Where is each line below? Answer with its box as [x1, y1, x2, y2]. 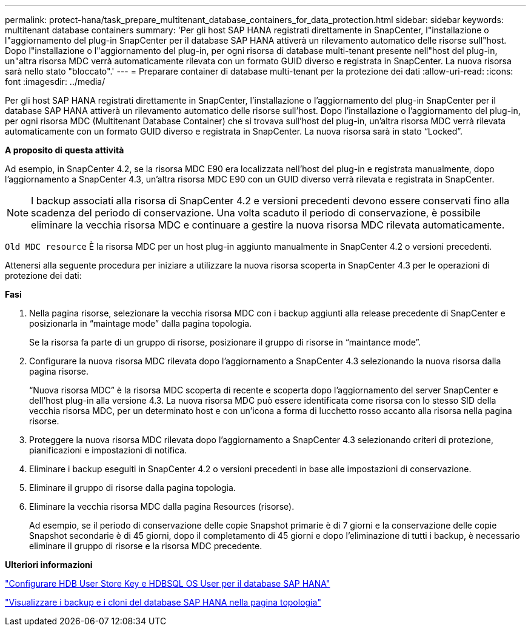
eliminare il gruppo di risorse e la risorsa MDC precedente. [29, 541, 262, 551]
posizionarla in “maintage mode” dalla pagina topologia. [29, 318, 252, 329]
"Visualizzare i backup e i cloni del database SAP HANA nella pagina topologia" [5, 597, 321, 607]
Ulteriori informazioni [5, 559, 93, 570]
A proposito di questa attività [5, 145, 124, 155]
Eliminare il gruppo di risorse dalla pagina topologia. [29, 482, 236, 493]
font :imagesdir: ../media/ [5, 76, 105, 87]
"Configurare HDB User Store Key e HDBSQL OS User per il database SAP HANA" [5, 578, 330, 589]
